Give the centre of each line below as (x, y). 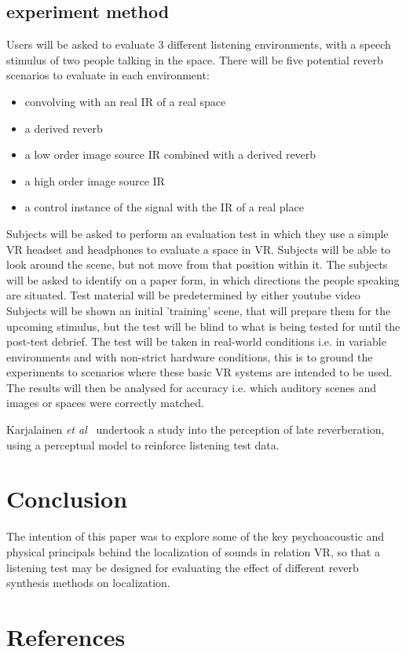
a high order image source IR (95, 180)
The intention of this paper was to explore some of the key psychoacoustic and (196, 536)
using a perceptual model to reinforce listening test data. (143, 444)
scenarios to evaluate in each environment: (108, 75)
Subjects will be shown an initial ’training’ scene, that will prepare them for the (199, 310)
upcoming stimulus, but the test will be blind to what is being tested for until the (203, 326)
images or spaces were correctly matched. (105, 403)
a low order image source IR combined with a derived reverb (170, 154)
